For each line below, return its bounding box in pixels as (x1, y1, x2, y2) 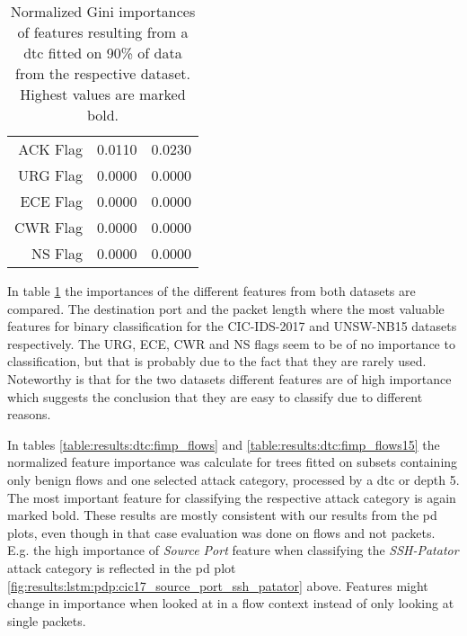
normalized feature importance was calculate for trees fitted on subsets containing (7, 452, 458, 471)
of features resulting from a (17, 22, 189, 42)
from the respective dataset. (15, 63, 190, 84)
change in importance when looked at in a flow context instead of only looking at (7, 594, 454, 613)
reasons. (7, 405, 51, 424)
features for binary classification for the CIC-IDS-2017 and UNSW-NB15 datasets (7, 317, 457, 336)
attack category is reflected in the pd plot (7, 558, 236, 577)
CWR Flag (14, 217, 84, 237)
